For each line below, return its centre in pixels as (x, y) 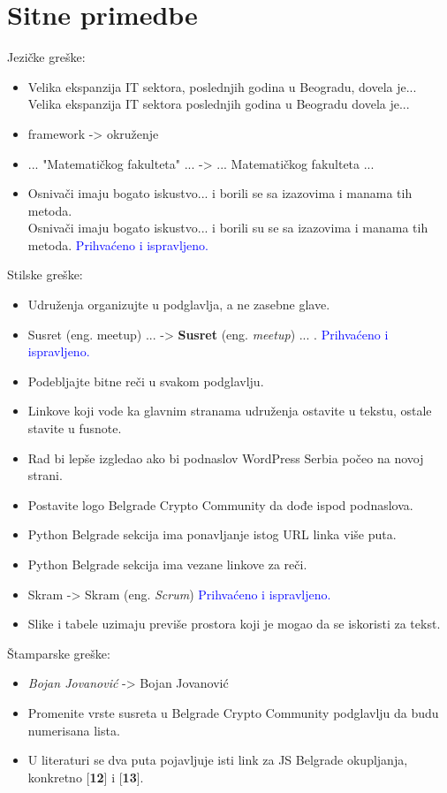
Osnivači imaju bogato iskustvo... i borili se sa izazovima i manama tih (220, 193)
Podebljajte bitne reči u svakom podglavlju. (146, 381)
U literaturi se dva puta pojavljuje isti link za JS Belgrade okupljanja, (218, 760)
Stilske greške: (45, 274)
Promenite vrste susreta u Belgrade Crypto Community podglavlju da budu (233, 712)
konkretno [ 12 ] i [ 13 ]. (86, 777)
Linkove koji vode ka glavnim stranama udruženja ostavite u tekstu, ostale (230, 411)
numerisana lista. (74, 730)
